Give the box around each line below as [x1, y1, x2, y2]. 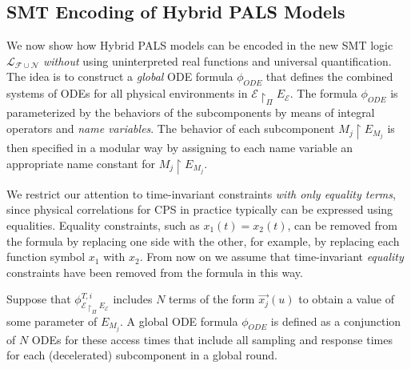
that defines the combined [265, 68, 393, 85]
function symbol [6, 248, 86, 265]
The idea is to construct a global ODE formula [6, 68, 233, 85]
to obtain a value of [298, 291, 394, 307]
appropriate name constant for [6, 154, 156, 171]
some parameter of [6, 312, 98, 329]
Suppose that [6, 291, 71, 307]
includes [113, 291, 153, 307]
